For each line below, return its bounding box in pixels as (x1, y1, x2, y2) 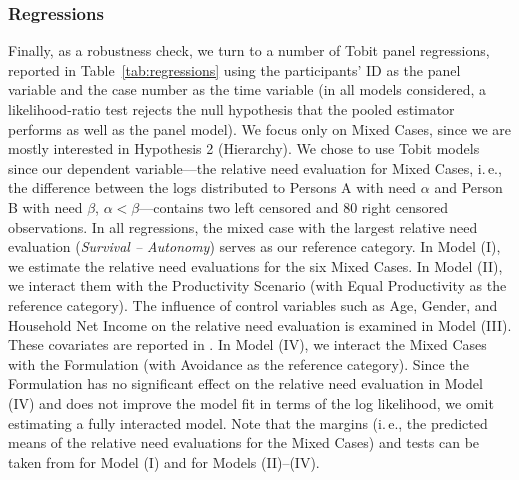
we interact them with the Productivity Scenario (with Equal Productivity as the (8, 275, 507, 296)
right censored (361, 196, 448, 217)
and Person (434, 177, 503, 198)
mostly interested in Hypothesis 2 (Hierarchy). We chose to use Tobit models (8, 138, 480, 159)
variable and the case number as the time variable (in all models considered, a (8, 79, 486, 100)
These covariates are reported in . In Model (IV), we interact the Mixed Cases (8, 334, 487, 355)
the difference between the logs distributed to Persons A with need (8, 177, 417, 198)
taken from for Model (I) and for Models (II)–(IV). (8, 451, 320, 472)
